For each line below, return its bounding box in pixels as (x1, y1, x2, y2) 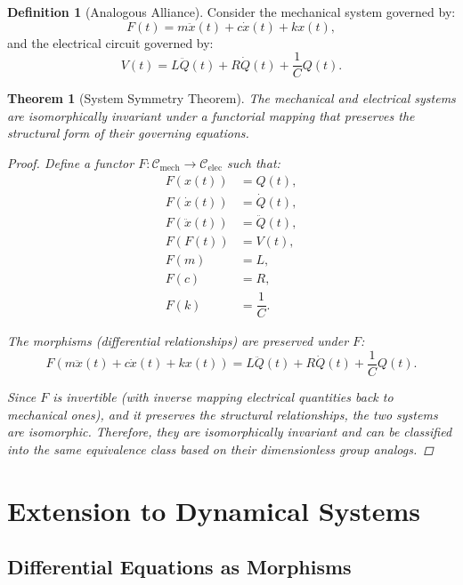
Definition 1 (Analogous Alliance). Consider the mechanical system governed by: (7, 3, 456, 20)
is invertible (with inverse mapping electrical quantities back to (53, 388, 394, 405)
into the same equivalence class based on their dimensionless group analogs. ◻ (7, 439, 434, 458)
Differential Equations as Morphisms (7, 553, 352, 581)
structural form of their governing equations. (7, 124, 249, 142)
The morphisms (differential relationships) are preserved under (7, 332, 349, 350)
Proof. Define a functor (7, 154, 134, 172)
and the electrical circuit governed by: (7, 33, 214, 52)
